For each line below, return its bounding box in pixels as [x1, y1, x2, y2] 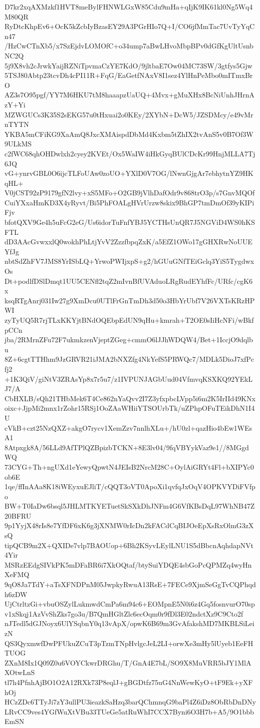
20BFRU [4, 510, 31, 521]
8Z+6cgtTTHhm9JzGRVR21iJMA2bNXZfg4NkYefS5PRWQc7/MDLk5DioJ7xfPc [4, 354, 255, 364]
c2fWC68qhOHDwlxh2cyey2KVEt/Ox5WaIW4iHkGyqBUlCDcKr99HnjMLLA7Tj [4, 148, 256, 158]
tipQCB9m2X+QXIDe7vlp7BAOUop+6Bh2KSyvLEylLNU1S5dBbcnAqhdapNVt [4, 540, 254, 550]
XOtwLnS [4, 667, 35, 678]
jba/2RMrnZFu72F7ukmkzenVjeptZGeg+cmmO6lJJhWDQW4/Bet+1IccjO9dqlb [4, 334, 253, 345]
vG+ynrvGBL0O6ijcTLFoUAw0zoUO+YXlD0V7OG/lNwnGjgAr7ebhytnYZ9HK [4, 168, 254, 178]
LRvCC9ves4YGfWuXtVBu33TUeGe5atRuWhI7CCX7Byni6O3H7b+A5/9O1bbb [4, 706, 254, 717]
